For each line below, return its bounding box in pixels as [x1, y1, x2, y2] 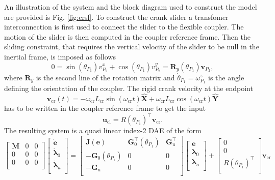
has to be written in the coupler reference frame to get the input [4, 102, 206, 113]
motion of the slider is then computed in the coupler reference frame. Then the [4, 31, 251, 42]
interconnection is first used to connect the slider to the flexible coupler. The [4, 21, 244, 32]
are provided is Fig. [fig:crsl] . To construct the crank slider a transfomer [4, 11, 229, 22]
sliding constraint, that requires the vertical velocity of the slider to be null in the [4, 41, 259, 52]
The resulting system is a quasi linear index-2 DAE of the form [4, 125, 202, 136]
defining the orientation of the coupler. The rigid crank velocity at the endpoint [4, 83, 253, 94]
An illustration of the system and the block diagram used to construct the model [4, 2, 257, 12]
